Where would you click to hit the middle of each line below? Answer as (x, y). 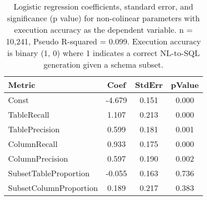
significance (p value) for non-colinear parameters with (103, 18)
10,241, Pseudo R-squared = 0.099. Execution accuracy (103, 41)
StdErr (149, 85)
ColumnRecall (33, 144)
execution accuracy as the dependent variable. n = (103, 30)
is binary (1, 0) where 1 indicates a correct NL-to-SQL (103, 53)
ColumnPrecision (38, 158)
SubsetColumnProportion (53, 188)
